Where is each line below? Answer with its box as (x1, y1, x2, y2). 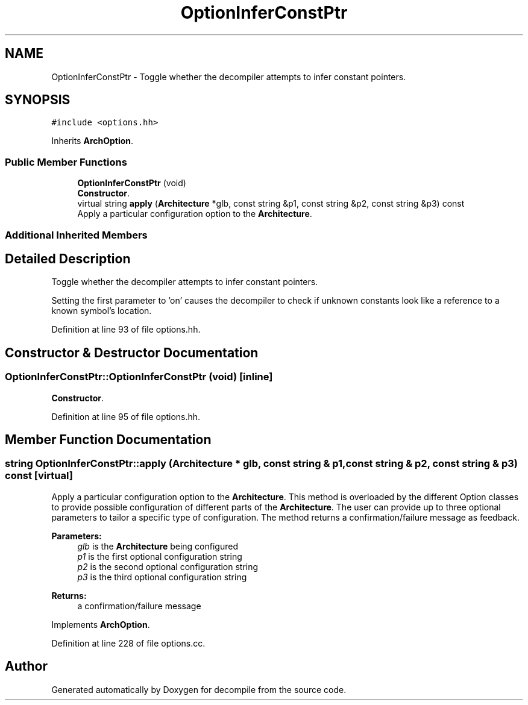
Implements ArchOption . (51, 619, 150, 630)
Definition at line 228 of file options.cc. (51, 638, 206, 648)
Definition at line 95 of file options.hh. (51, 411, 201, 422)
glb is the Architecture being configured (77, 540, 238, 551)
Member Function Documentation (5, 432, 212, 448)
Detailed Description (5, 251, 131, 266)
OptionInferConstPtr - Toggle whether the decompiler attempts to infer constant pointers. (51, 71, 406, 82)
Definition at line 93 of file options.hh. (51, 324, 201, 335)
